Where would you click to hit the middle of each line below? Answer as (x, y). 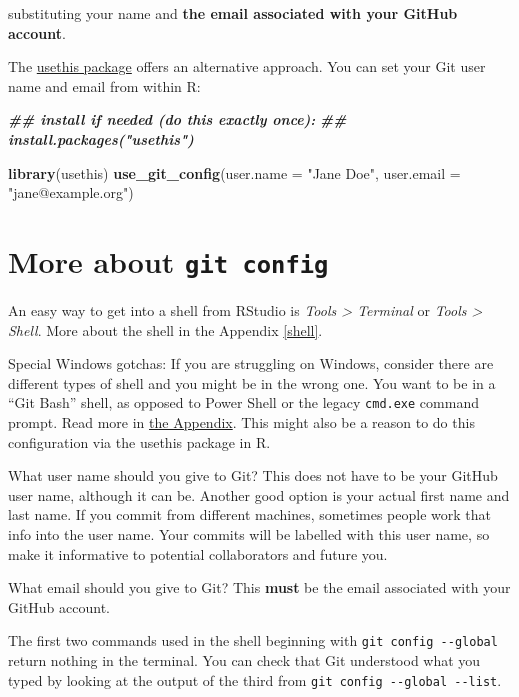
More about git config (168, 260)
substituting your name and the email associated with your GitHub (233, 13)
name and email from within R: (104, 85)
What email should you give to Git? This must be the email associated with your (259, 587)
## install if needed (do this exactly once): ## (177, 119)
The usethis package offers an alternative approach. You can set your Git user (247, 66)
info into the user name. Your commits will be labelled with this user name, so (249, 534)
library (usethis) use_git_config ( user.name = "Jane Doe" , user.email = (234, 172)
